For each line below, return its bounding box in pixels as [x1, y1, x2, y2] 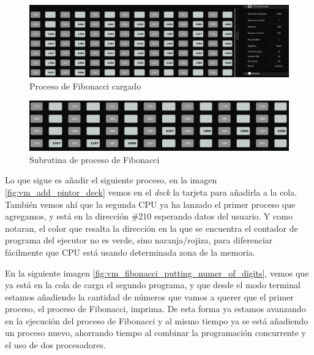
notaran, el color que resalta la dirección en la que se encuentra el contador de [5, 221, 298, 234]
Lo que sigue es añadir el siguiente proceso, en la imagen [5, 174, 217, 186]
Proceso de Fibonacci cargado [29, 79, 141, 92]
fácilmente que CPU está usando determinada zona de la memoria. [5, 245, 255, 258]
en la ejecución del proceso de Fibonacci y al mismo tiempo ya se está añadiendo [5, 314, 308, 327]
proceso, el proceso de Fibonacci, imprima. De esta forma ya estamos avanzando [5, 302, 306, 315]
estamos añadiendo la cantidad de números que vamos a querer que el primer [5, 290, 294, 303]
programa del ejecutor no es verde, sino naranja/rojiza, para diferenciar [5, 234, 273, 246]
